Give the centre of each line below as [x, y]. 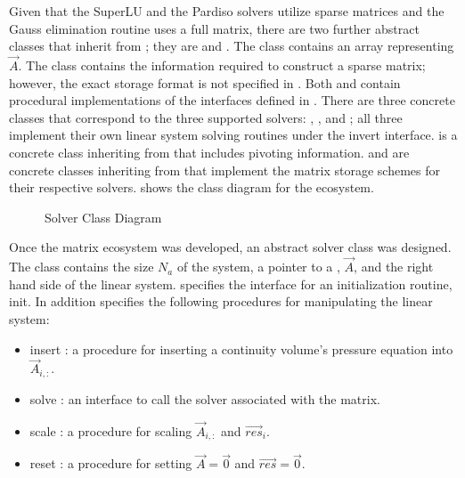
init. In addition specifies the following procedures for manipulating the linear [221, 301]
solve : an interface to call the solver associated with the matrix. [205, 398]
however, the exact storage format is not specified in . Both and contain [205, 82]
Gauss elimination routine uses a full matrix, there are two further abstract [214, 28]
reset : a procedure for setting [111, 463]
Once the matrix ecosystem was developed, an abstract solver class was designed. [230, 247]
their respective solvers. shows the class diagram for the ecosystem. [192, 187]
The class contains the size [82, 267]
